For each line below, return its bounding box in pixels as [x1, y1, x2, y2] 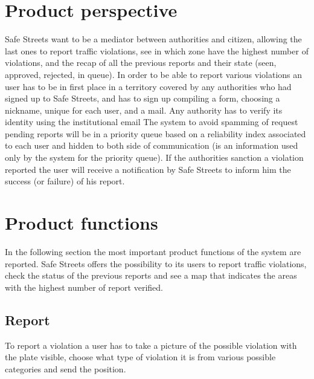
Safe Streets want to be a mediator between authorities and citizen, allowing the [5, 33, 302, 45]
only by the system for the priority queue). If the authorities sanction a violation [5, 151, 304, 164]
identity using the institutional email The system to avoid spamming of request [5, 115, 298, 128]
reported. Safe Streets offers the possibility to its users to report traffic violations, [5, 257, 307, 270]
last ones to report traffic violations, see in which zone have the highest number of [5, 44, 309, 57]
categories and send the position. [5, 362, 126, 375]
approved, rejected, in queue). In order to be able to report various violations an [5, 68, 303, 80]
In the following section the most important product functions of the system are [5, 245, 301, 258]
